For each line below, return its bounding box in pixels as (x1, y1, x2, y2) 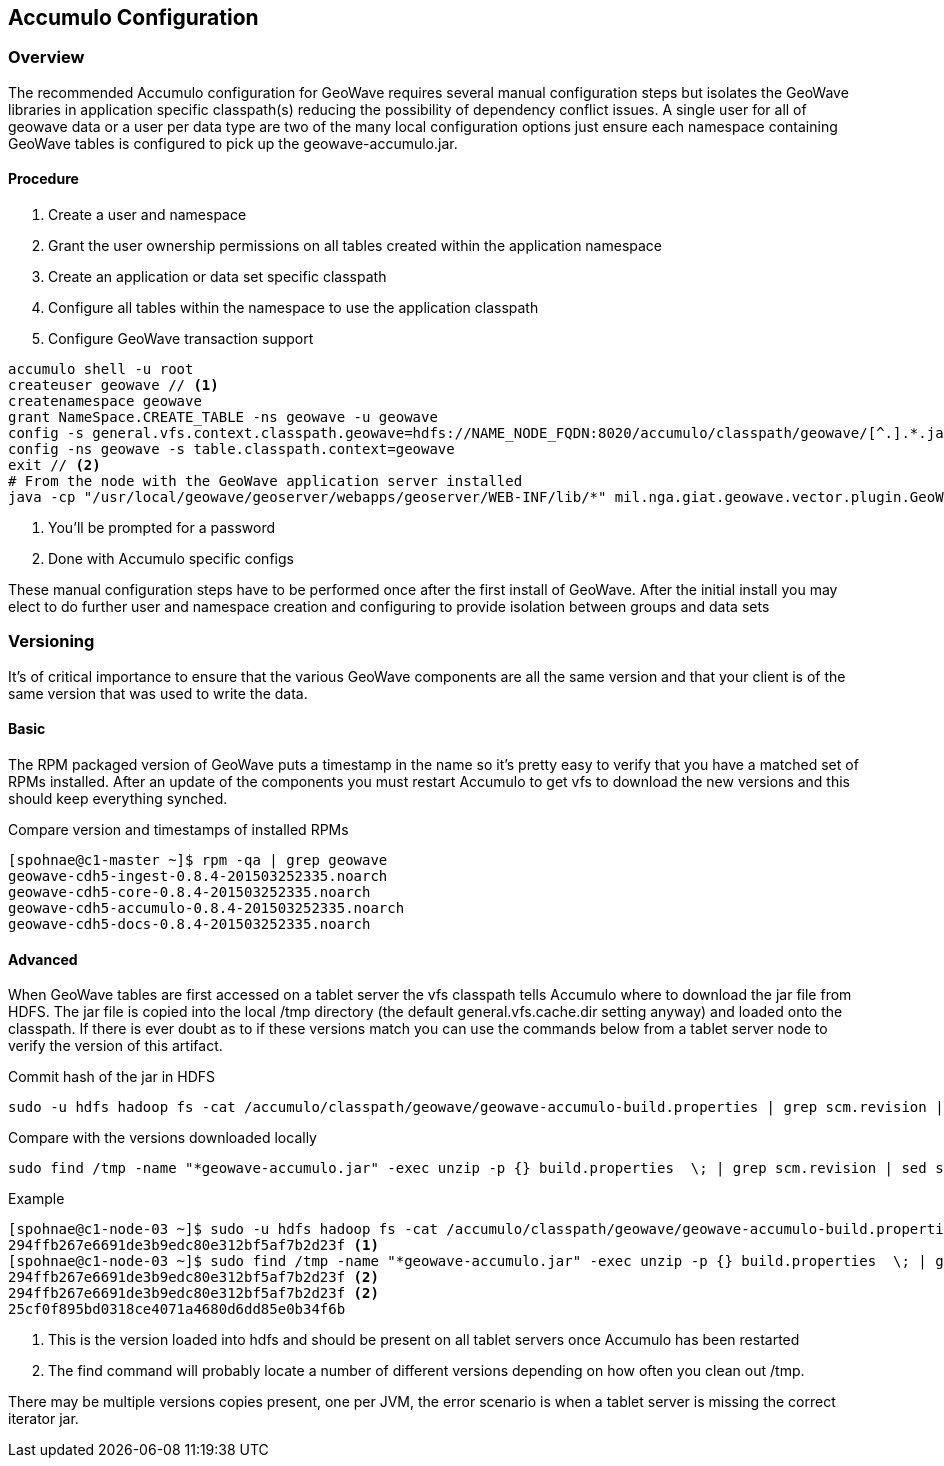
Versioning (8, 631, 95, 652)
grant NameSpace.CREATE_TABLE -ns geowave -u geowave (8, 409, 438, 426)
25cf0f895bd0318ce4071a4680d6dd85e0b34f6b (8, 1301, 346, 1318)
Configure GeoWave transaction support (48, 330, 314, 348)
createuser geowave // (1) (8, 377, 219, 394)
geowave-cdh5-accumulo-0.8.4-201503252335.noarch (8, 899, 405, 916)
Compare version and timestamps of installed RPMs (8, 820, 349, 838)
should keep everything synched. (8, 789, 228, 807)
